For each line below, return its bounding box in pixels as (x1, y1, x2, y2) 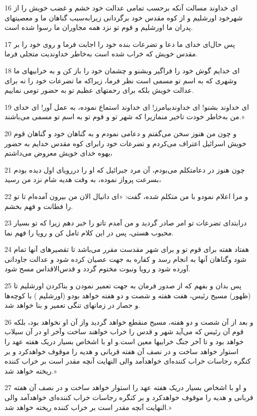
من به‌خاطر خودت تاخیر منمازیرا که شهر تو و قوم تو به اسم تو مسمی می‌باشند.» (4, 111, 245, 122)
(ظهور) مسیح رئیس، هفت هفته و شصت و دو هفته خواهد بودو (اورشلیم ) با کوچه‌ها (4, 290, 251, 300)
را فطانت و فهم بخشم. (4, 201, 73, 211)
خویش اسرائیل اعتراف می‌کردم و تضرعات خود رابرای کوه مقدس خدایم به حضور (4, 138, 247, 148)
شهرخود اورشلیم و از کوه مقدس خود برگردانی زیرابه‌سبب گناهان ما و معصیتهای (4, 12, 243, 22)
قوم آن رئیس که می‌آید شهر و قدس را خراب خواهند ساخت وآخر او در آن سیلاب (4, 326, 244, 337)
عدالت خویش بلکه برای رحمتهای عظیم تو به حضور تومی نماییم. (4, 85, 194, 95)
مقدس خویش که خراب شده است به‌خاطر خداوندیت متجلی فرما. (4, 48, 198, 59)
